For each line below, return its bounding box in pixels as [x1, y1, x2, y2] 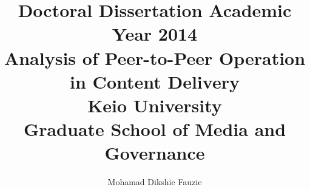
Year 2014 [112, 21, 198, 46]
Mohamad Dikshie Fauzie [107, 175, 202, 188]
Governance [104, 140, 205, 165]
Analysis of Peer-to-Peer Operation [4, 45, 306, 70]
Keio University [87, 92, 222, 117]
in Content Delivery [70, 69, 240, 93]
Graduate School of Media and [23, 117, 286, 141]
